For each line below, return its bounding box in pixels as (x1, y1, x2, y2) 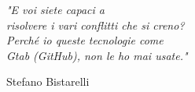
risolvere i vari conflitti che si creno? (6, 16, 185, 33)
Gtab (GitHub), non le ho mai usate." (6, 47, 188, 63)
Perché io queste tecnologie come (6, 32, 164, 48)
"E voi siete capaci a (6, 2, 105, 17)
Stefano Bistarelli (6, 73, 90, 90)
